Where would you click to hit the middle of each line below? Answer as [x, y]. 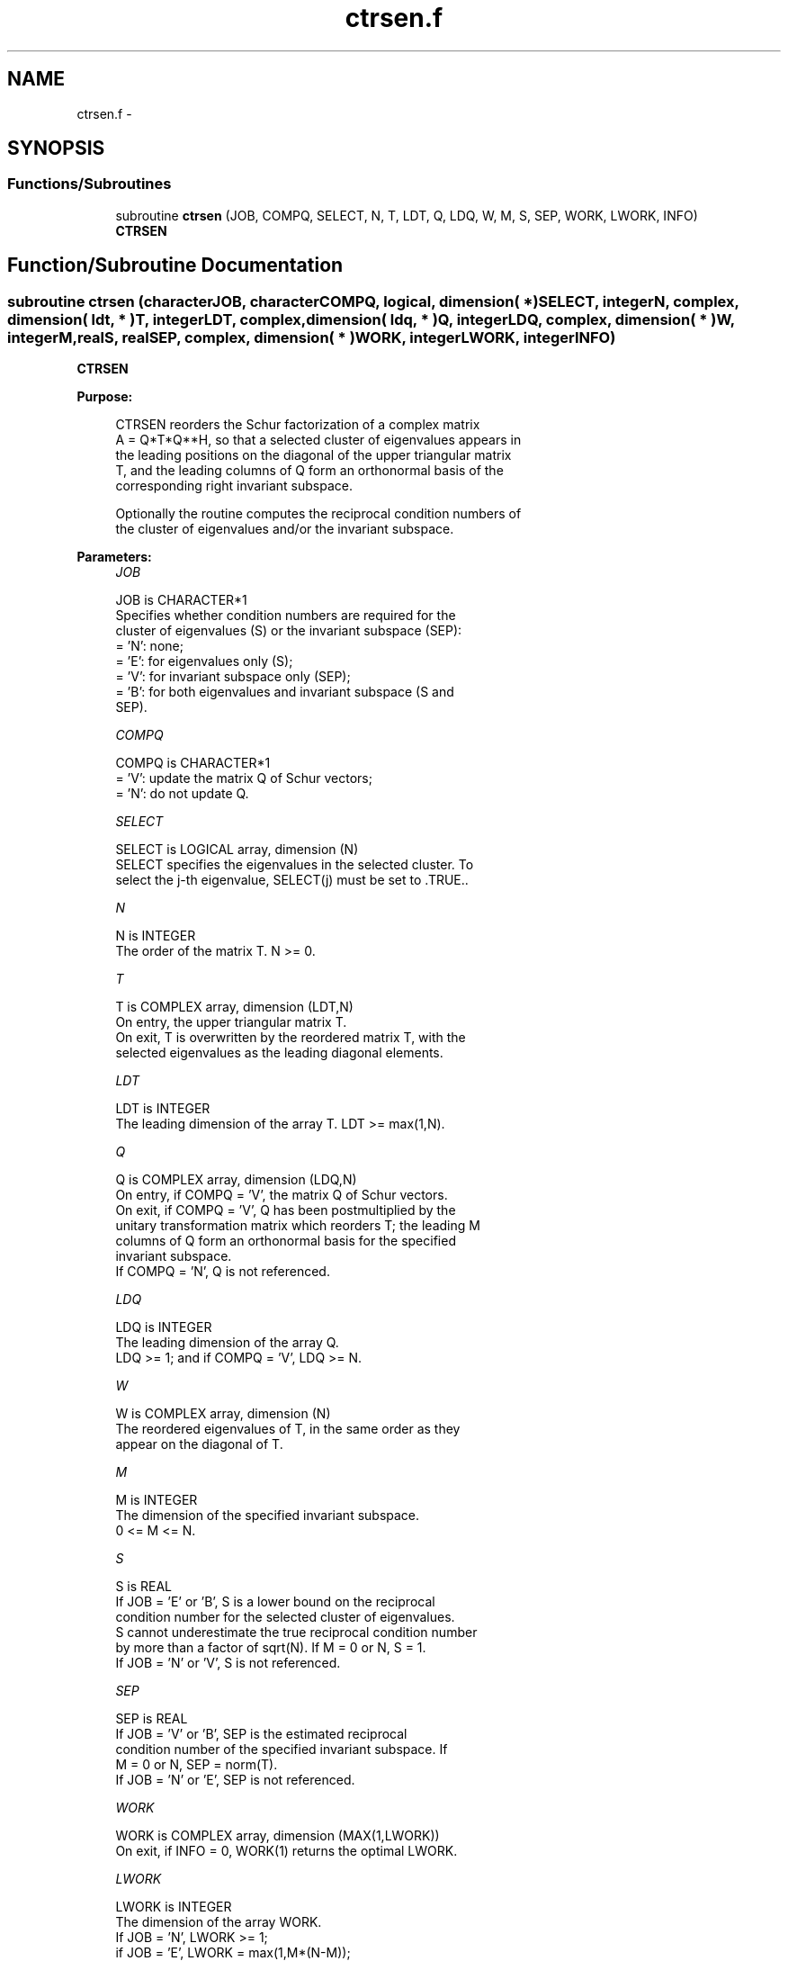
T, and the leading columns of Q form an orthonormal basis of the [309, 471]
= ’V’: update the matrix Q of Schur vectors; [244, 778]
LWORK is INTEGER [174, 1907]
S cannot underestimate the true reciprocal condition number [296, 1633]
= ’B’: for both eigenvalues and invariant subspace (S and [285, 692]
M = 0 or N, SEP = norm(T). [197, 1765]
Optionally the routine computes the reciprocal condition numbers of [318, 514]
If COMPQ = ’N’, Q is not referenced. [223, 1272]
